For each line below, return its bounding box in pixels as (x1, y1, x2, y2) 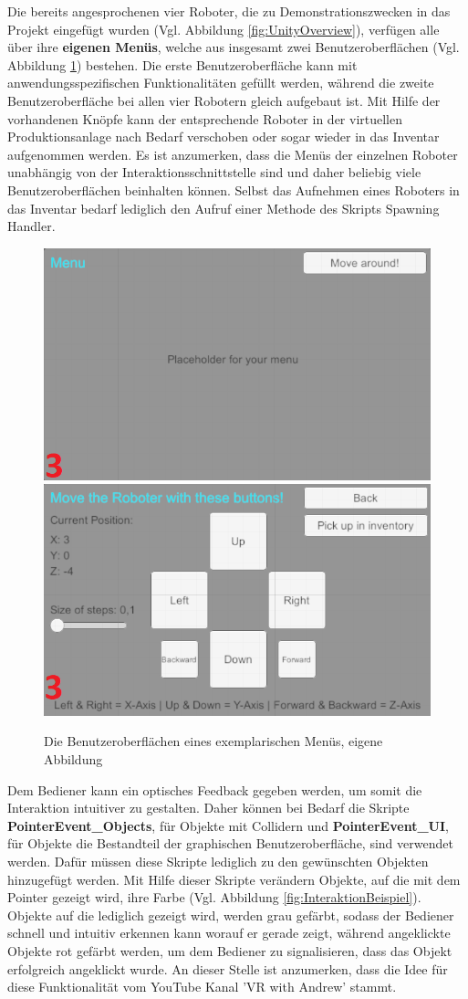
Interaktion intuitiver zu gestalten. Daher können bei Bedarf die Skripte (7, 798, 410, 817)
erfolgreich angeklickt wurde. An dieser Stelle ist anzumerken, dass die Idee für (7, 959, 448, 978)
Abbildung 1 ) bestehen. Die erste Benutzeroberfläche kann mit (7, 55, 358, 74)
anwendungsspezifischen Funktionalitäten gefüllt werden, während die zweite (7, 73, 434, 92)
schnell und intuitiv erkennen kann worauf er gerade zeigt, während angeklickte (7, 923, 451, 942)
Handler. (7, 216, 56, 236)
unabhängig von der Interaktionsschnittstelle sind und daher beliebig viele (7, 163, 421, 182)
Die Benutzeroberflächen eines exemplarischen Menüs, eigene (44, 731, 383, 751)
